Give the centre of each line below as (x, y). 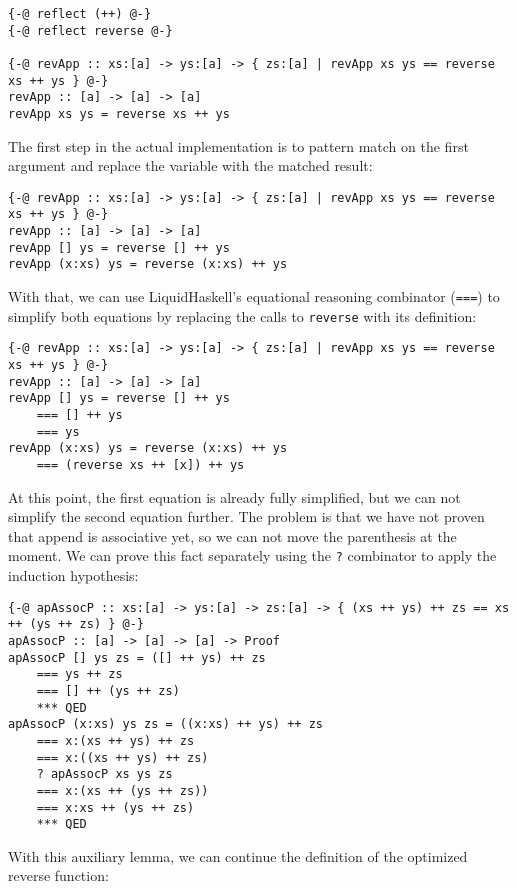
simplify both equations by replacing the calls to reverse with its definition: (242, 315)
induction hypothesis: (73, 575)
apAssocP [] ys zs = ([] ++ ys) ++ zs (137, 657)
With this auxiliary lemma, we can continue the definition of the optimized (238, 855)
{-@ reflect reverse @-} (90, 30)
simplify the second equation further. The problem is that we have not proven (246, 516)
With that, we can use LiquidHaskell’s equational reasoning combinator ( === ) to (254, 296)
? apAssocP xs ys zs (104, 774)
